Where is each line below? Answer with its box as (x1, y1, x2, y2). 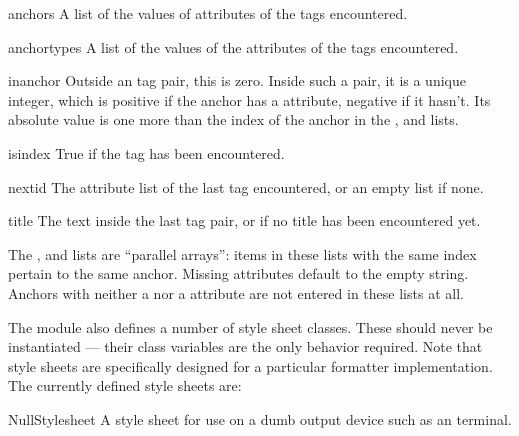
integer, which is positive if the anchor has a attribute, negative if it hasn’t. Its (8, 89, 491, 110)
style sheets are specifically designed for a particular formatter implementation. (8, 355, 493, 376)
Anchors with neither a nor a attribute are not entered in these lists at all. (8, 282, 464, 303)
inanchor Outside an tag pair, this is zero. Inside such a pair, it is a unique (8, 70, 466, 91)
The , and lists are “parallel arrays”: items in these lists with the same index (8, 243, 477, 264)
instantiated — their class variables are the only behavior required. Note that (8, 336, 483, 357)
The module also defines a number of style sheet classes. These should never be (8, 316, 493, 337)
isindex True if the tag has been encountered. (8, 142, 285, 163)
